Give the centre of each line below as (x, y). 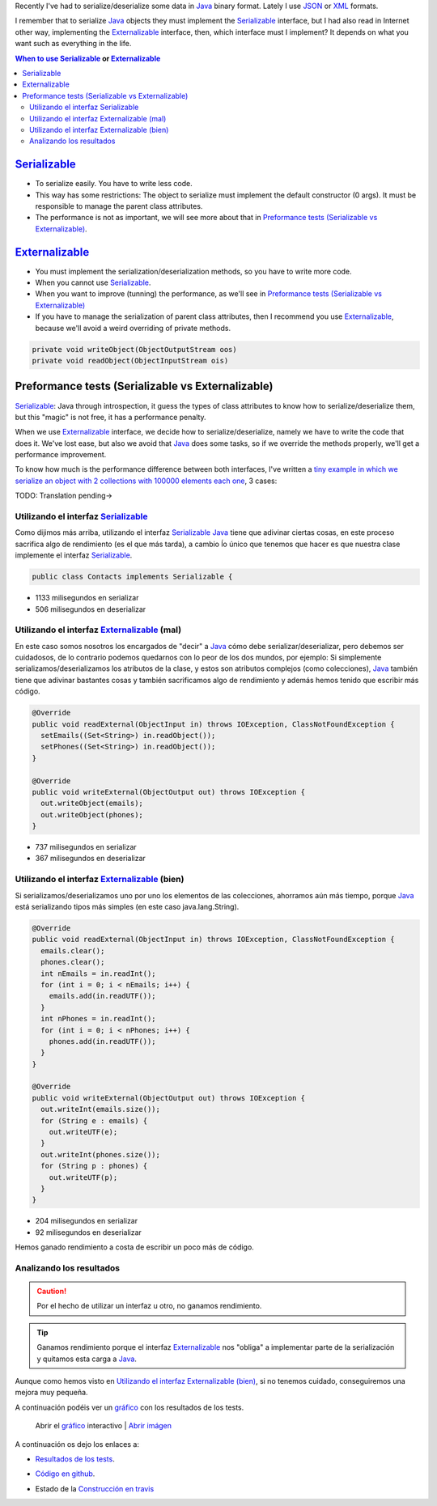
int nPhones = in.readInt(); (99, 1019)
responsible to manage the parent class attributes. (119, 206)
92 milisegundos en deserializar (88, 1232)
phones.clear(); (73, 962)
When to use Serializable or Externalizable (88, 58)
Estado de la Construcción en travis (95, 1488)
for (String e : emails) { (94, 1120)
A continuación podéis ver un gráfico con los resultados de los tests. (129, 1407)
